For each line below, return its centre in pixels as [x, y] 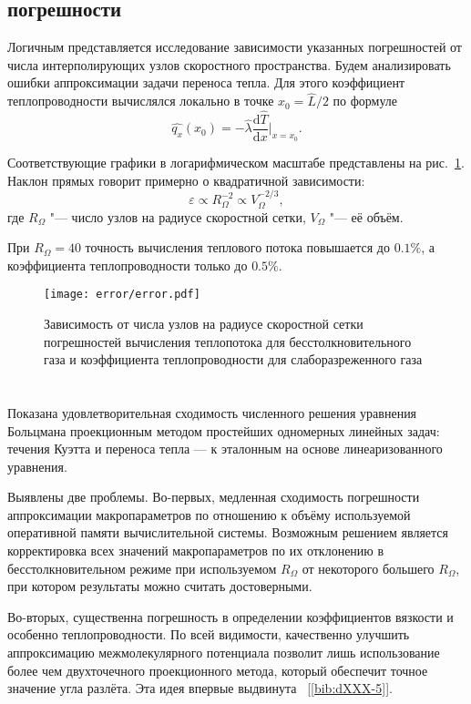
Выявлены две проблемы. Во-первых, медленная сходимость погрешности [214, 497]
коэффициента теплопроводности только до [128, 265]
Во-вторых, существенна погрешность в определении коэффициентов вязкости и [230, 616]
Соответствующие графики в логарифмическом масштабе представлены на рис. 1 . [236, 163]
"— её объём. [366, 216]
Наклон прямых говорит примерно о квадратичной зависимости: [186, 180]
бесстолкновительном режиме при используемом [142, 568]
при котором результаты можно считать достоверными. [160, 586]
